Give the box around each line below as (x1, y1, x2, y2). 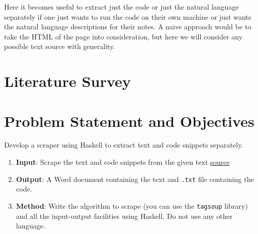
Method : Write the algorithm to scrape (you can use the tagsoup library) (16, 200, 248, 211)
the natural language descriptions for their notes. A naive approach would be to (4, 21, 251, 32)
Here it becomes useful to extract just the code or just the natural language (4, 2, 239, 12)
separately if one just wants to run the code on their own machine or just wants (4, 11, 251, 22)
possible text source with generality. (4, 41, 115, 52)
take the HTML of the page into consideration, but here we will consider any (4, 31, 243, 41)
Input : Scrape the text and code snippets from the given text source (16, 157, 230, 167)
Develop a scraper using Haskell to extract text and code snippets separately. (4, 139, 243, 150)
